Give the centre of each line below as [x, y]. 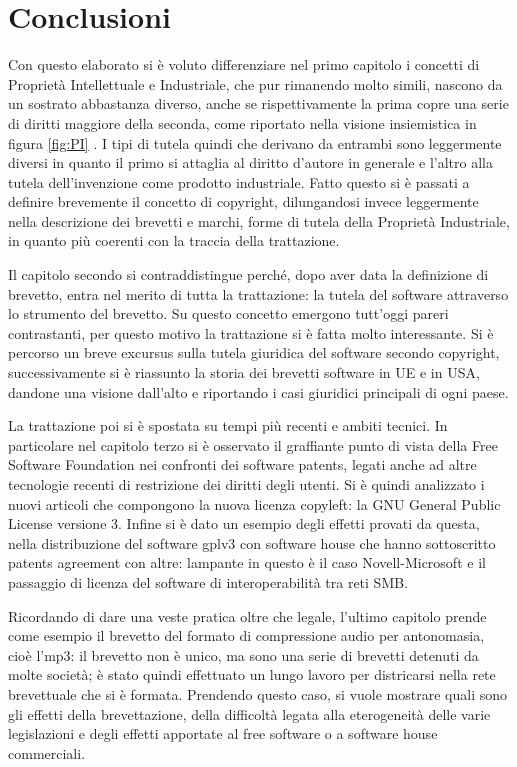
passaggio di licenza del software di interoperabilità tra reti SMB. [208, 581]
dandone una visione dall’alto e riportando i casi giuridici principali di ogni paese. [258, 391]
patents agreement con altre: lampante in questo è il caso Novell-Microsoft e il [247, 562]
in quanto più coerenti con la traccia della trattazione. [174, 240]
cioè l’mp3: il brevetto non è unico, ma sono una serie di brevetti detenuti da [243, 654]
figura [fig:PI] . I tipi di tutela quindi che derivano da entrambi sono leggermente [255, 142]
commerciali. [47, 752]
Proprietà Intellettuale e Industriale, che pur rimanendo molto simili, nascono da [255, 83]
